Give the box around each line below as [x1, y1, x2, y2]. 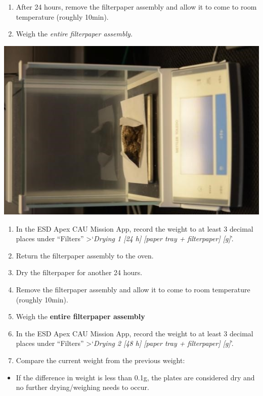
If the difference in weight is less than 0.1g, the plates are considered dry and [16, 372, 255, 382]
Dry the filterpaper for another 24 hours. [16, 267, 143, 278]
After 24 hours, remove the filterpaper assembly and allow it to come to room [16, 2, 257, 12]
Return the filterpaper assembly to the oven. [16, 250, 154, 260]
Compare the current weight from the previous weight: [16, 355, 185, 366]
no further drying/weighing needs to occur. [16, 382, 149, 392]
